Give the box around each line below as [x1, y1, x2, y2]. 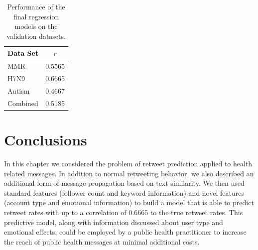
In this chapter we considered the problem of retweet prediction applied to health [4, 158, 253, 168]
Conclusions [4, 129, 87, 150]
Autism [7, 85, 30, 96]
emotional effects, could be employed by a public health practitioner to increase [4, 227, 247, 237]
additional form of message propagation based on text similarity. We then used [4, 178, 245, 188]
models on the [14, 21, 58, 31]
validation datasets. [6, 30, 66, 41]
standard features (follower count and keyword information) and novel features [4, 187, 244, 198]
